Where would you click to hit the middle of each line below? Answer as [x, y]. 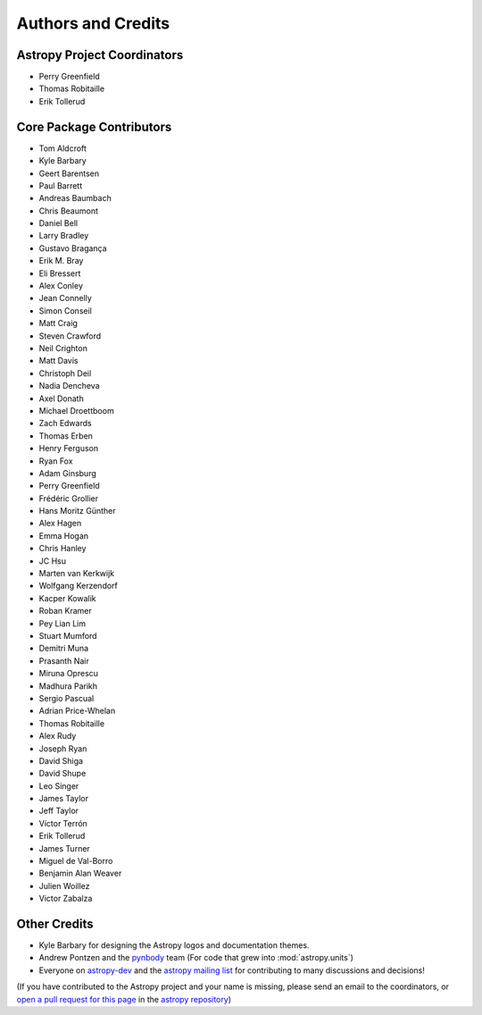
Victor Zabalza [66, 899]
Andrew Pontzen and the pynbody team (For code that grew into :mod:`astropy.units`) [196, 958]
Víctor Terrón [63, 823]
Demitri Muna [64, 649]
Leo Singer [59, 785]
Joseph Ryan [63, 748]
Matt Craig [58, 323]
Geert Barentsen [69, 173]
